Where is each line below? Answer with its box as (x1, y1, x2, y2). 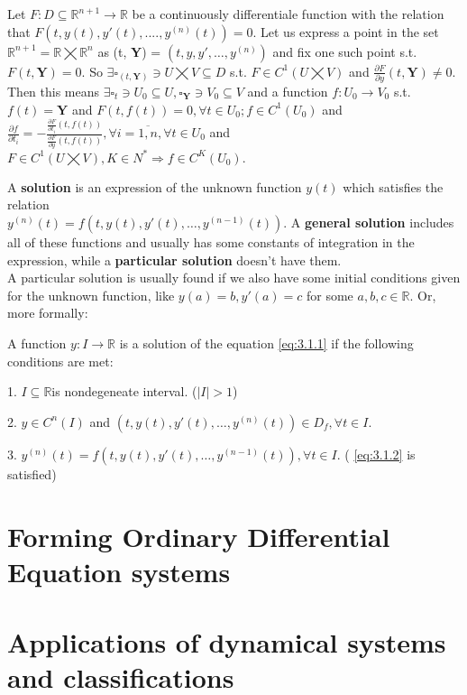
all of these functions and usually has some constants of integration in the (7, 233, 415, 251)
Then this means (7, 81, 100, 100)
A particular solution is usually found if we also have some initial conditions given (7, 268, 461, 287)
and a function (247, 81, 328, 100)
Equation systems (7, 552, 231, 589)
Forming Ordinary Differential (7, 517, 390, 554)
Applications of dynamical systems (7, 624, 446, 661)
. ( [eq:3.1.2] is (336, 444, 416, 463)
